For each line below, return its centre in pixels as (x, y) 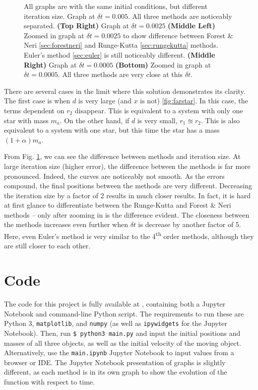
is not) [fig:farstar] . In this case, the (194, 101)
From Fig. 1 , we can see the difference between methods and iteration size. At (123, 156)
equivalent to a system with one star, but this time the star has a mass (112, 130)
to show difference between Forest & (178, 35)
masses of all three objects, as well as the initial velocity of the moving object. (123, 343)
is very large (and (105, 101)
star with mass (26, 120)
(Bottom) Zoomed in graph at (163, 64)
